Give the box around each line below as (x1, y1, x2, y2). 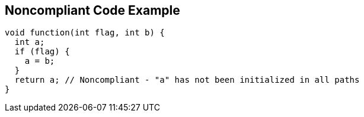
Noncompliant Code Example (5, 3, 180, 18)
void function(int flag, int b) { (5, 28, 165, 38)
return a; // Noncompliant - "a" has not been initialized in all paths (14, 75, 360, 85)
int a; (14, 37, 45, 47)
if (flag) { (14, 47, 70, 57)
